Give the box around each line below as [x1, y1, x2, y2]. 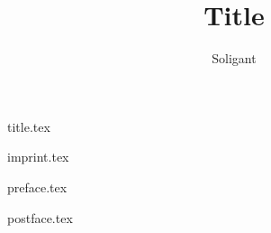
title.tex [7, 116, 50, 135]
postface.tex [7, 208, 73, 227]
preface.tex [7, 177, 68, 196]
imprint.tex [7, 147, 69, 166]
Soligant [212, 49, 257, 68]
